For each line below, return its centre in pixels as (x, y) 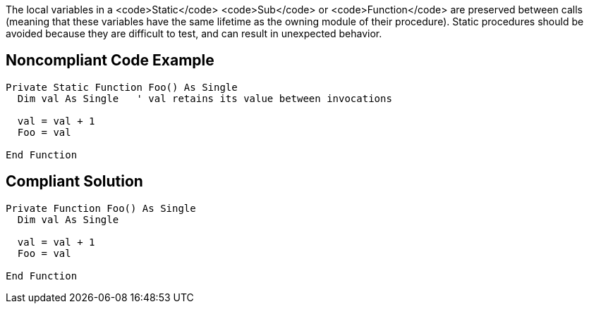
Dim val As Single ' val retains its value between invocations (205, 98)
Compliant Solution (74, 182)
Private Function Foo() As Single (101, 208)
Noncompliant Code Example (110, 61)
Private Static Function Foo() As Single (122, 87)
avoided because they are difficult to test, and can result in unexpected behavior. (194, 33)
